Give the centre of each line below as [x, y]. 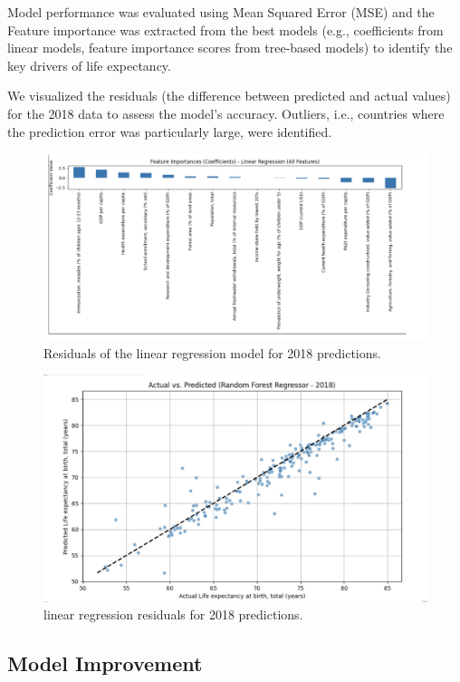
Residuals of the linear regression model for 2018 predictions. [212, 352]
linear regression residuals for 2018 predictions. [173, 614]
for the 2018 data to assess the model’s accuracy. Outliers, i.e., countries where [226, 113]
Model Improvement [105, 663]
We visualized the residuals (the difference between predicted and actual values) [229, 96]
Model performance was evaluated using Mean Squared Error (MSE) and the [221, 12]
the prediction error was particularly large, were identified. [170, 131]
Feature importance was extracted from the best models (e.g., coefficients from [225, 29]
